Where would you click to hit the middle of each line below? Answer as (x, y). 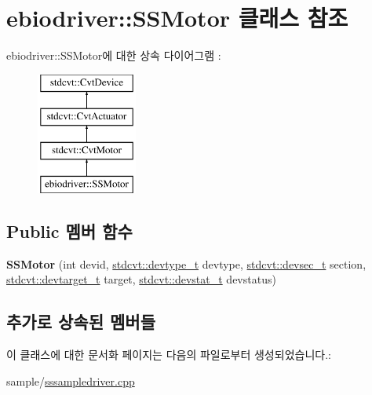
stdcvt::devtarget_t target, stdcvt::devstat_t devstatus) (141, 279)
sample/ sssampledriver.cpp (71, 380)
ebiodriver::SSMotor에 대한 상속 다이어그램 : (114, 55)
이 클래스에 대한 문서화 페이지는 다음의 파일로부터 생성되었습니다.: (169, 355)
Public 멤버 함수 (69, 230)
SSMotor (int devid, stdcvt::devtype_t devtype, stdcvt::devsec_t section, (186, 263)
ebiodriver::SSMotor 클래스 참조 (177, 18)
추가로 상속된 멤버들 (81, 322)
